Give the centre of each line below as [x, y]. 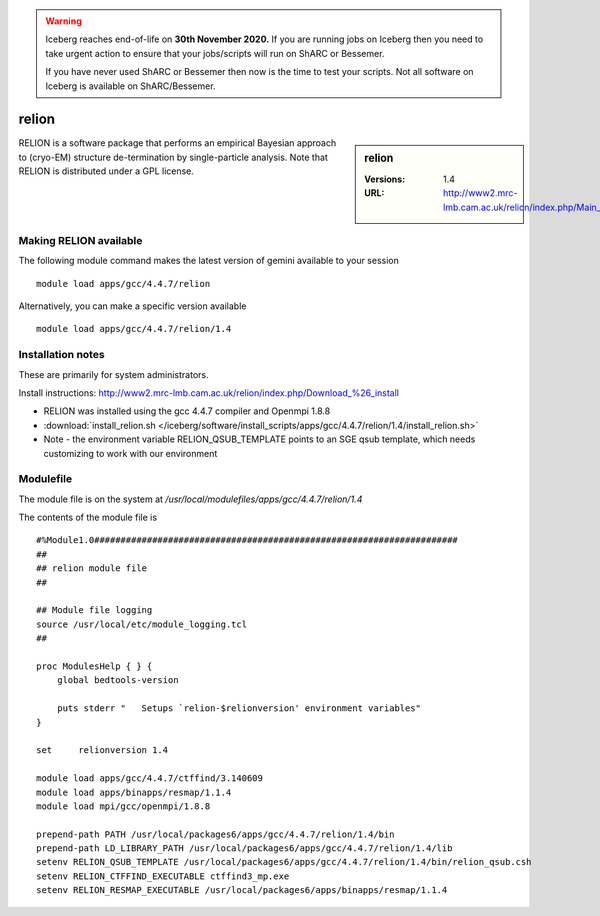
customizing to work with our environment [130, 453]
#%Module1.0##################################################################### [247, 540]
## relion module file [92, 568]
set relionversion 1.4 [102, 750]
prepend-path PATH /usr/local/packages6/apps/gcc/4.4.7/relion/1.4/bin [215, 834]
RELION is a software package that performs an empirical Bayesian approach [177, 143]
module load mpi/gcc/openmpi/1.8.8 [123, 806]
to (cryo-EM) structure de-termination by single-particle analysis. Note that [173, 157]
